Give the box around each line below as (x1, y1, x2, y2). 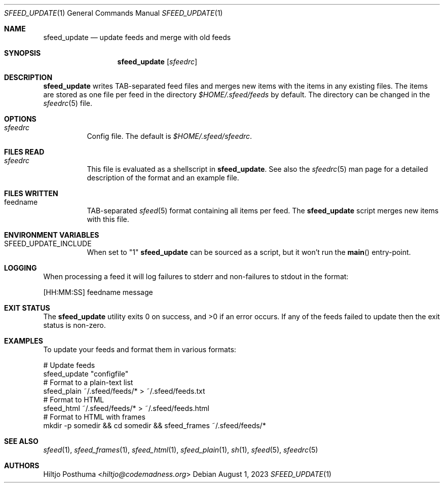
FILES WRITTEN (4, 189, 58, 198)
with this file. (87, 215, 129, 223)
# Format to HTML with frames (43, 413, 145, 421)
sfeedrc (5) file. (43, 99, 92, 107)
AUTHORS (4, 461, 40, 470)
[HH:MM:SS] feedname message (43, 288, 153, 296)
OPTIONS (4, 115, 36, 123)
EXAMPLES (4, 336, 43, 345)
